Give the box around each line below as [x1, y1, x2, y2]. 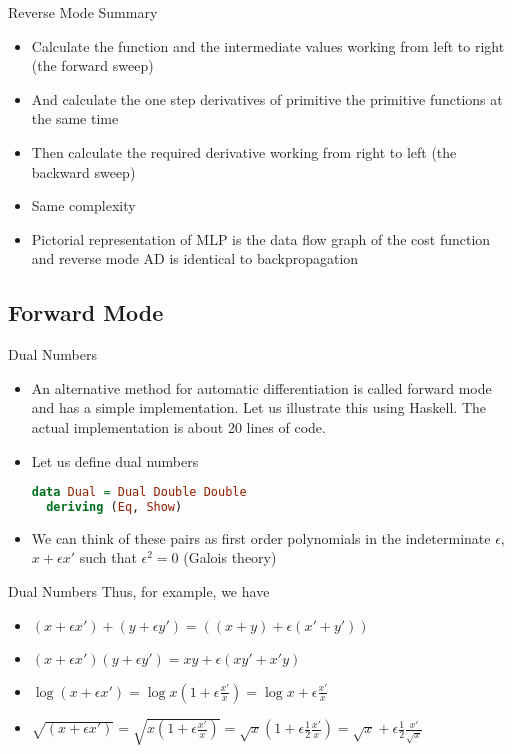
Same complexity [31, 195, 136, 216]
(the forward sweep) [31, 55, 154, 76]
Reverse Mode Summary [8, 2, 158, 22]
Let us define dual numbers [31, 450, 199, 471]
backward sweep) [31, 161, 136, 182]
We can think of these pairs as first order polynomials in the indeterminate [31, 527, 491, 548]
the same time [31, 108, 119, 129]
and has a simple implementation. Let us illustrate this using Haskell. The [31, 397, 486, 418]
